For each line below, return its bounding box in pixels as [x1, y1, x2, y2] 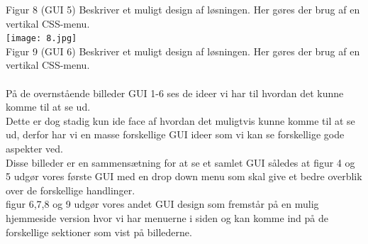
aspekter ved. [6, 141, 64, 155]
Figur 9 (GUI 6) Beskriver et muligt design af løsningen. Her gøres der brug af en [6, 43, 360, 58]
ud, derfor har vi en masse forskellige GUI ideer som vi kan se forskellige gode [6, 127, 345, 142]
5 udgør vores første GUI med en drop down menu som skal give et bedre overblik [6, 169, 362, 184]
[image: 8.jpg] [6, 33, 77, 44]
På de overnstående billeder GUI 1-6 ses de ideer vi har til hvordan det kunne [6, 85, 344, 100]
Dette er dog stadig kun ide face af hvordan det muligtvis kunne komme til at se [6, 113, 355, 128]
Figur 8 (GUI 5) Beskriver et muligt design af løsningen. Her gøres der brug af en [6, 2, 360, 16]
